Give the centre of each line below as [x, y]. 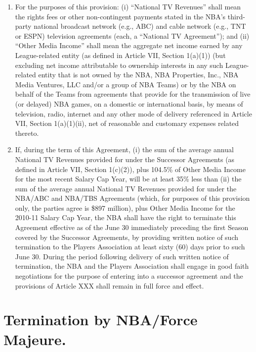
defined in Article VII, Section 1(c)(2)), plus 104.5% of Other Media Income [130, 169]
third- [236, 16]
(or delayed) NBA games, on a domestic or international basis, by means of [129, 103]
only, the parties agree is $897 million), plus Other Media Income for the [125, 207]
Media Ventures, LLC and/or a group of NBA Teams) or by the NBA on [126, 84]
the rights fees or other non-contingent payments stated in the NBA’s [120, 16]
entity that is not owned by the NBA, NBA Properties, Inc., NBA [138, 75]
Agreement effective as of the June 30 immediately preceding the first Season [132, 227]
